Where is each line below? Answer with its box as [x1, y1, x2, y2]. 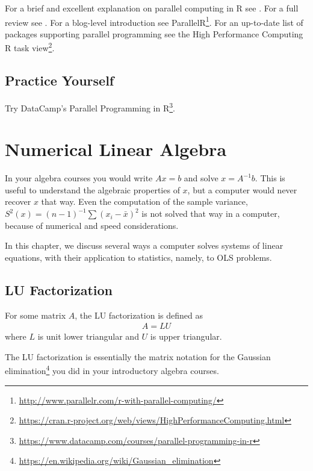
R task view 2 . [5, 40, 55, 54]
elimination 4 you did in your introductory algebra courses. [5, 363, 219, 377]
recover [5, 195, 31, 208]
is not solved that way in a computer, [141, 207, 280, 220]
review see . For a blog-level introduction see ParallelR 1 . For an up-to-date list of [5, 14, 303, 28]
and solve [184, 172, 218, 184]
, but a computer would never [187, 183, 297, 196]
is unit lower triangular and [37, 330, 139, 343]
